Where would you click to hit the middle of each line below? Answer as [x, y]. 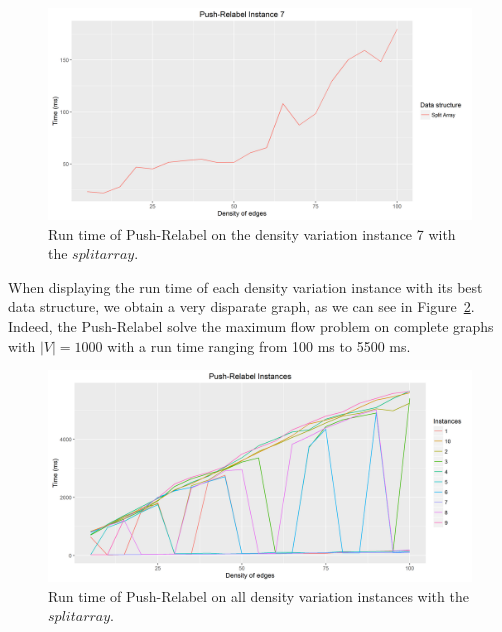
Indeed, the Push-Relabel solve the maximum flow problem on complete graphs [251, 325]
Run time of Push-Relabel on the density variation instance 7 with [252, 233]
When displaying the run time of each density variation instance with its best [245, 286]
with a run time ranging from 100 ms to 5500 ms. [259, 345]
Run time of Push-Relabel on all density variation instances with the [258, 595]
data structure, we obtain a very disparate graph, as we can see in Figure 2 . [241, 306]
